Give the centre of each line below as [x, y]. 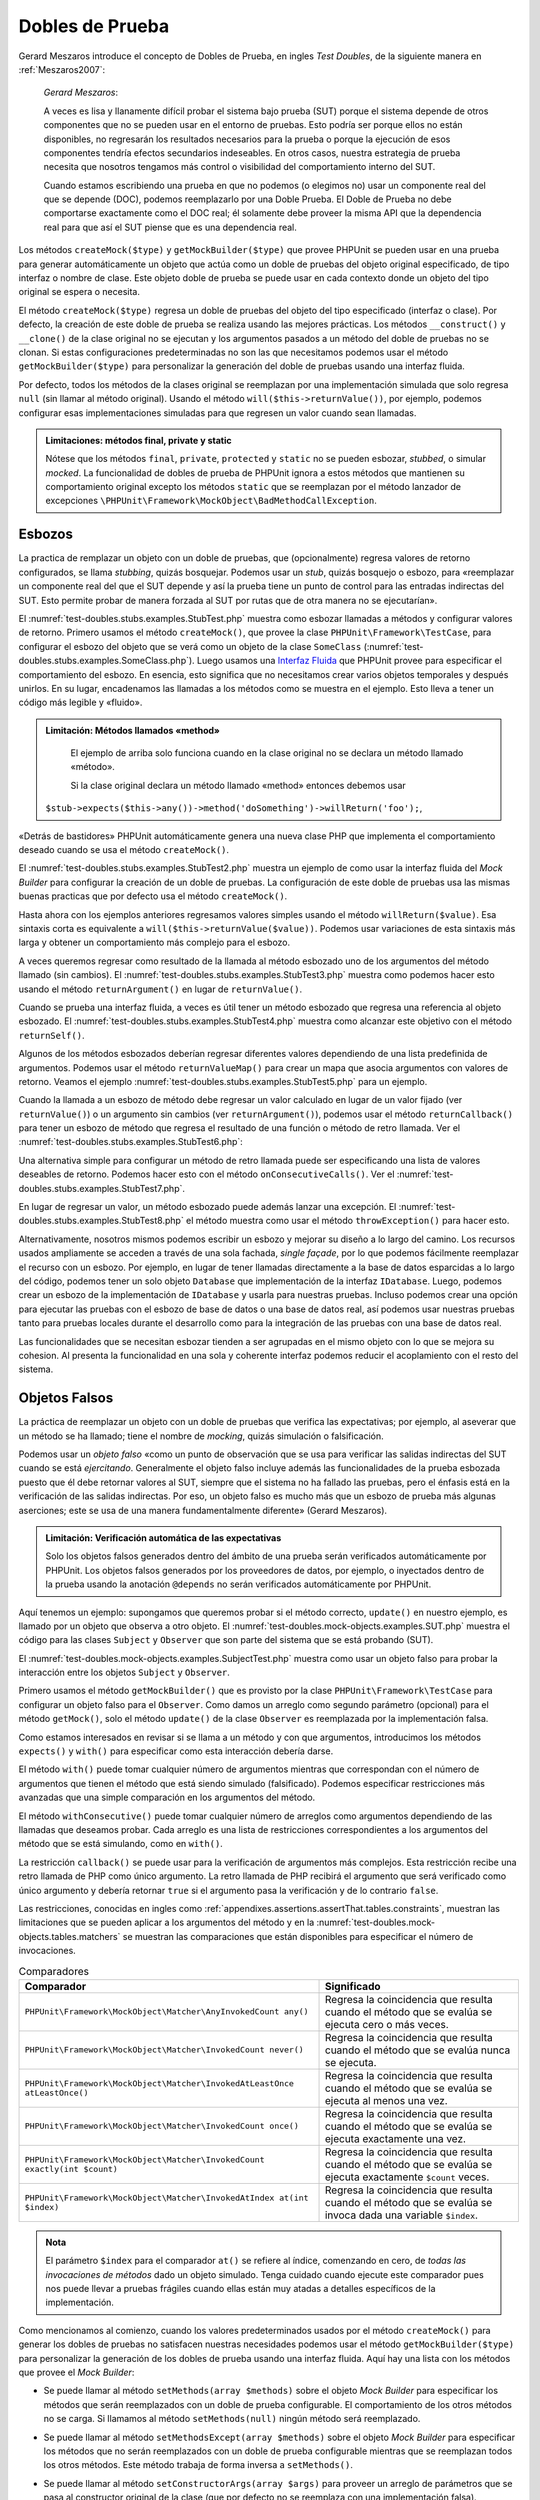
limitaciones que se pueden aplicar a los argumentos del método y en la [166, 1922]
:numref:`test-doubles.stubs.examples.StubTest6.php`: [131, 1142]
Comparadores [54, 1971]
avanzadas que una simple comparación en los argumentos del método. [167, 1797]
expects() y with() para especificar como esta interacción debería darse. [176, 1751]
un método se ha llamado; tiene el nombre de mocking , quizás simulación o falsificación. [201, 1436]
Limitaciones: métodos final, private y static [138, 440]
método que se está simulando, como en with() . [121, 1844]
